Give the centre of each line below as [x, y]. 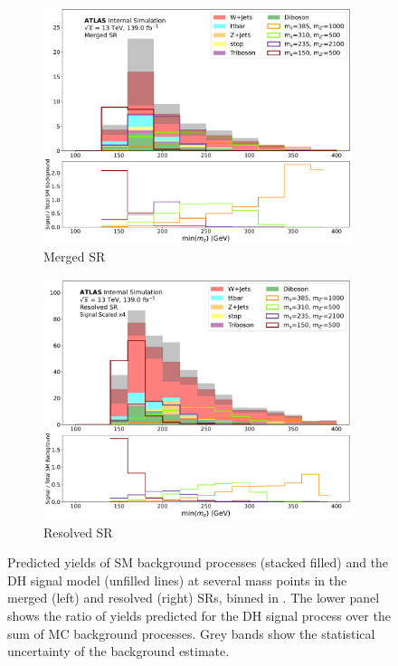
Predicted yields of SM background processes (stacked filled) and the [198, 562]
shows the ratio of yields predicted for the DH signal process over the [199, 615]
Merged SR [75, 257]
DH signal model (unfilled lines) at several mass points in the [177, 580]
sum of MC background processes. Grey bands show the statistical [191, 633]
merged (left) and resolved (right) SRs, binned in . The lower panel [194, 598]
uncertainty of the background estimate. [118, 651]
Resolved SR [78, 532]
